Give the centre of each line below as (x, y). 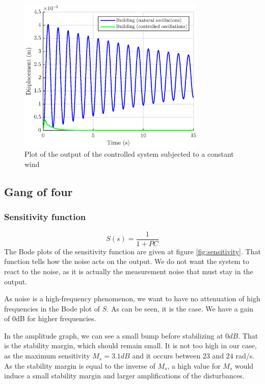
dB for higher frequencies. (56, 318)
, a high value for (194, 365)
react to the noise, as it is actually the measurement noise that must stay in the (129, 271)
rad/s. (245, 356)
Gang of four (38, 192)
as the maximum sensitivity (47, 356)
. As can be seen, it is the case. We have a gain (180, 308)
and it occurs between (166, 356)
